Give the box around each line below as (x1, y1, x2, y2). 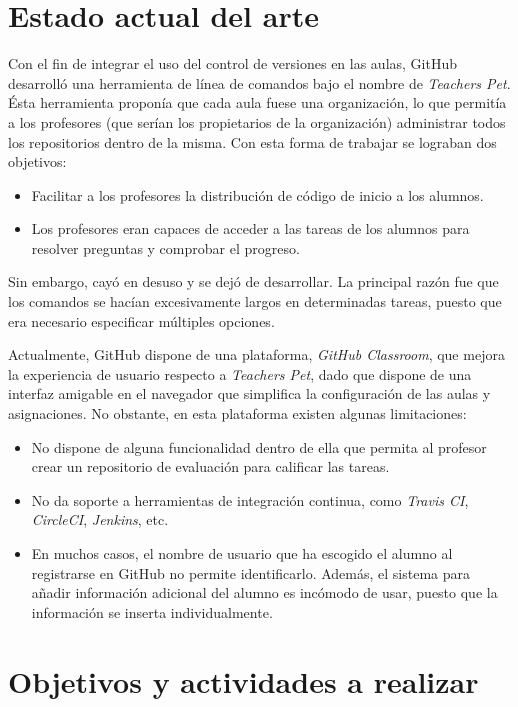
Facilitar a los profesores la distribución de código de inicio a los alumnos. (31, 184, 484, 205)
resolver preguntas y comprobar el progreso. (31, 237, 300, 258)
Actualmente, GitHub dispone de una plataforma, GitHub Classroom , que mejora (8, 344, 505, 365)
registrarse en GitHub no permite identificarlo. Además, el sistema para (31, 562, 470, 583)
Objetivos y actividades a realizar (8, 660, 479, 701)
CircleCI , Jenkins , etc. (31, 509, 169, 530)
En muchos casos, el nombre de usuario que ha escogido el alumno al (31, 543, 453, 563)
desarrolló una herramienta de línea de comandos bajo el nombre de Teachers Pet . (8, 72, 511, 93)
